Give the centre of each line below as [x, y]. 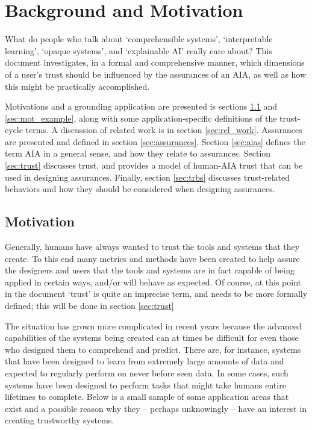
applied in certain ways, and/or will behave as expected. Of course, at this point [153, 282]
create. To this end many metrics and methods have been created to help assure [152, 258]
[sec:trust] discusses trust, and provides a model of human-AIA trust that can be [154, 165]
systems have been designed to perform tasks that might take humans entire [145, 385]
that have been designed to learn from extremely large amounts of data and [145, 361]
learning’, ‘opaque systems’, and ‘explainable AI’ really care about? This [139, 50]
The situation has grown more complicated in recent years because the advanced [153, 326]
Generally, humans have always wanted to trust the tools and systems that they [152, 247]
